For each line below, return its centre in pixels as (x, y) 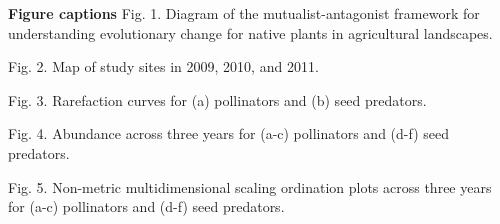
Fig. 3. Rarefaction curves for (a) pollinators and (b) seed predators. (217, 99)
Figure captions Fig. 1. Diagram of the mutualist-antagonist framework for (244, 13)
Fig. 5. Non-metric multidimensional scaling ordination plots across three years (250, 186)
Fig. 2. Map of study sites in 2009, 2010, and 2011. (163, 66)
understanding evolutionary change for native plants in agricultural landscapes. (250, 32)
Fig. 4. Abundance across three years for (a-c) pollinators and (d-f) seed (228, 133)
